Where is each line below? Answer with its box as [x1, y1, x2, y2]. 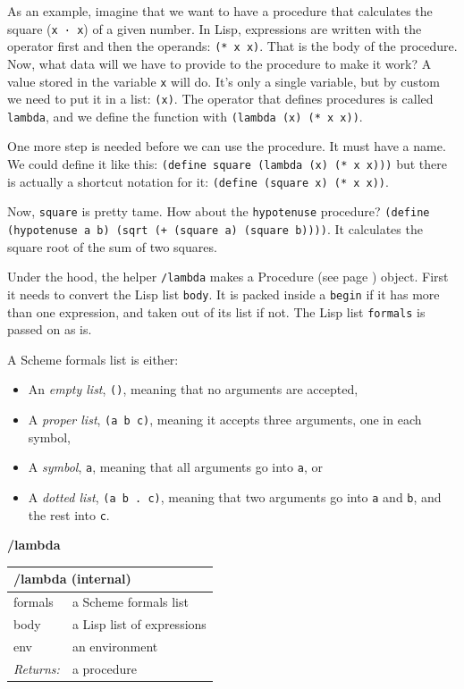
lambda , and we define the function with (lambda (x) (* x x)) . [7, 106, 363, 125]
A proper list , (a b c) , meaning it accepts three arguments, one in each [28, 410, 422, 429]
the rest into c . [28, 505, 110, 524]
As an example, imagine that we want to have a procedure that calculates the [7, 2, 433, 20]
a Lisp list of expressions [72, 615, 207, 634]
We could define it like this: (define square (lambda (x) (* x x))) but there [7, 155, 447, 173]
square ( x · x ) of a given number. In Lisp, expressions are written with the [7, 19, 422, 38]
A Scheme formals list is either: [7, 349, 179, 368]
